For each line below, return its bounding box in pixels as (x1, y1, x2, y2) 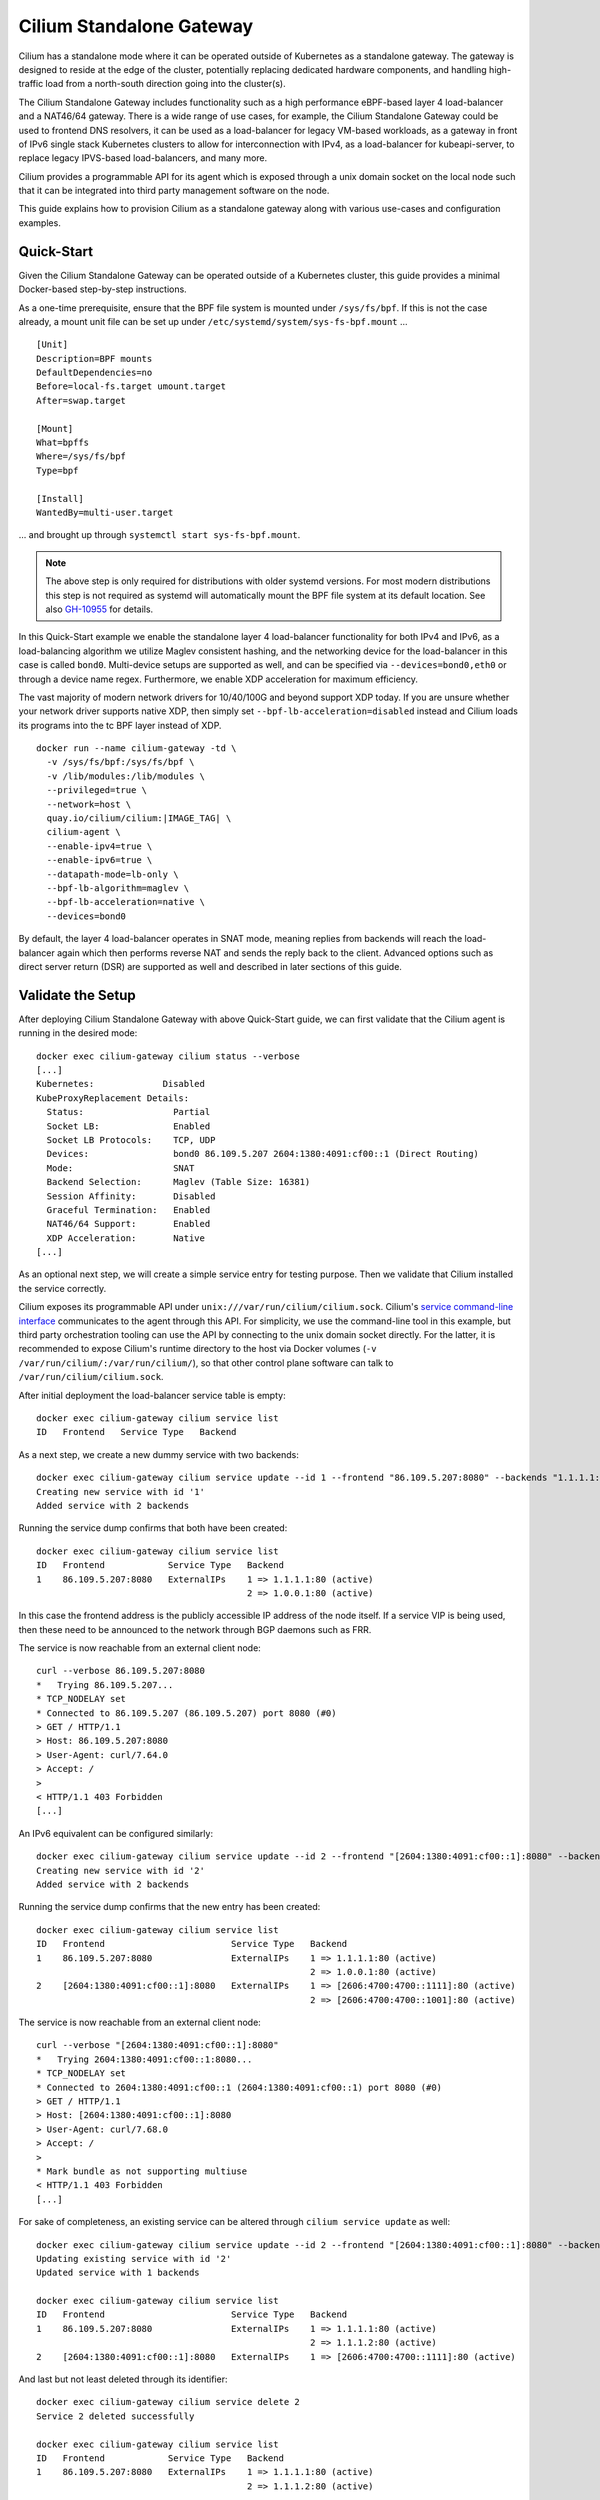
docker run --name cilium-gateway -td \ (36, 743, 237, 754)
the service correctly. (18, 1282, 107, 1294)
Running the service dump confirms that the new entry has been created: (18, 1901, 321, 1913)
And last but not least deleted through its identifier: (18, 2373, 228, 2385)
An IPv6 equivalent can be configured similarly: (18, 1827, 214, 1839)
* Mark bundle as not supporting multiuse (36, 2165, 248, 2177)
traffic (18, 78, 44, 90)
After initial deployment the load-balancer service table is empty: (18, 1389, 286, 1401)
